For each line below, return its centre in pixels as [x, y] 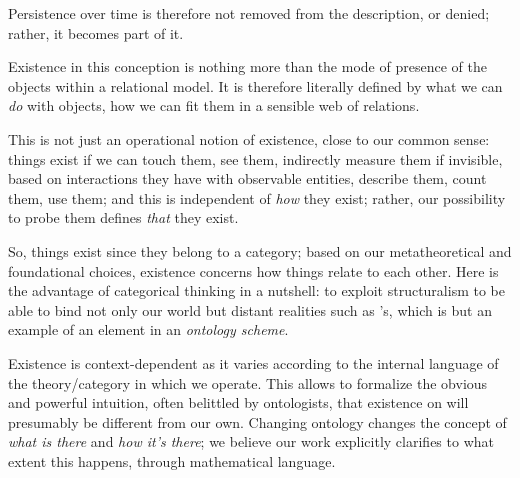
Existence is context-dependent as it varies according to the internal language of [253, 362]
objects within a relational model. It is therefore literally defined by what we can [255, 85]
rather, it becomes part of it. [96, 32]
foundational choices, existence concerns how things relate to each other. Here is [253, 270]
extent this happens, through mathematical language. [172, 460]
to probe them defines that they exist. [123, 217]
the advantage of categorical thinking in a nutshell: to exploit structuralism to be [256, 290]
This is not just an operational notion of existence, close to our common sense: [249, 138]
